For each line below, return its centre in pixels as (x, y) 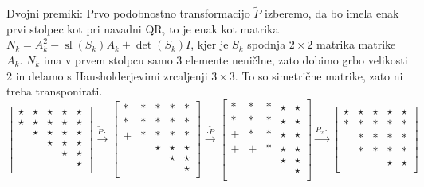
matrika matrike (356, 44)
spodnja (267, 44)
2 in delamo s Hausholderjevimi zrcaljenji (107, 75)
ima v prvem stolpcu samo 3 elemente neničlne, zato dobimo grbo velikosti (226, 60)
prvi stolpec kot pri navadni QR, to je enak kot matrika (143, 28)
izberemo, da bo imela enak (332, 13)
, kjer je (210, 44)
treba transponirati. (55, 91)
